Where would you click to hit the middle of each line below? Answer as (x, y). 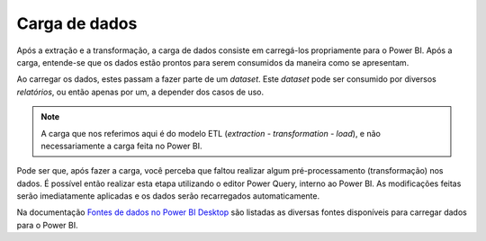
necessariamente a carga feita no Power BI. (121, 146)
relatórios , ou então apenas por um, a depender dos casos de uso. (140, 92)
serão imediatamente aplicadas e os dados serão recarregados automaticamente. (168, 196)
